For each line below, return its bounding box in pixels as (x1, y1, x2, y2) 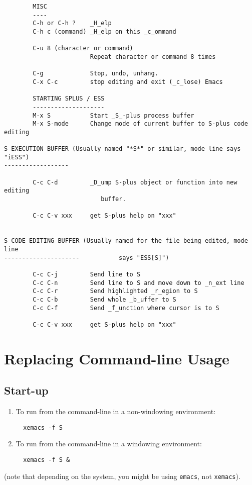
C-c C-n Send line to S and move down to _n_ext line (33, 279, 244, 286)
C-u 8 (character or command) (33, 45, 133, 52)
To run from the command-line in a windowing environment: (16, 438, 202, 449)
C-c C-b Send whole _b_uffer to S (33, 296, 176, 303)
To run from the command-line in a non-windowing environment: (16, 406, 216, 417)
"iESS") (4, 153, 30, 161)
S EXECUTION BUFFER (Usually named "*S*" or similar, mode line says (4, 145, 241, 153)
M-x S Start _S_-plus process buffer (33, 112, 194, 119)
